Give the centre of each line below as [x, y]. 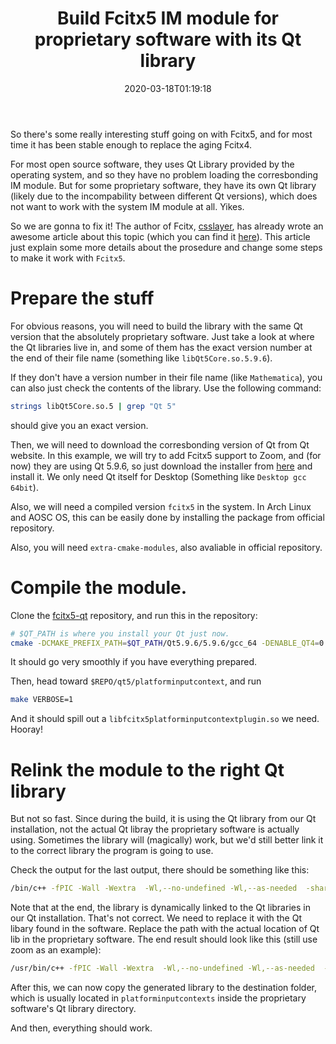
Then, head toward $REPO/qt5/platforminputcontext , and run [136, 681]
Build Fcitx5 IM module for [168, 18]
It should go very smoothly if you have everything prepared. [134, 662]
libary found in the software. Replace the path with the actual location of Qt [165, 929]
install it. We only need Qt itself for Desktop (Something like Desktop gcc [158, 476]
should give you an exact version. [79, 425]
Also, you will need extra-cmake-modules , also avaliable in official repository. [166, 547]
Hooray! [27, 729]
